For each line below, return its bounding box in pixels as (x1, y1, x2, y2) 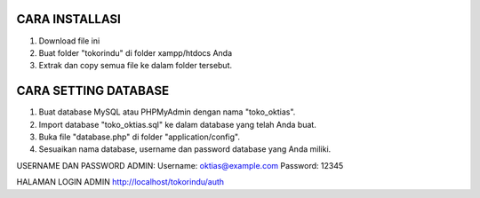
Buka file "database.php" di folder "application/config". (38, 131, 240, 142)
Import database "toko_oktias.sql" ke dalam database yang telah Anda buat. (38, 119, 317, 130)
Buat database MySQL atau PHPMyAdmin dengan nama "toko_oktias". (38, 107, 296, 117)
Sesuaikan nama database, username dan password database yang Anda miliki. (38, 144, 332, 154)
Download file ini (38, 36, 100, 46)
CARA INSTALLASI (16, 12, 122, 27)
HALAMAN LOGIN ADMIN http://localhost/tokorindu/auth (16, 177, 225, 187)
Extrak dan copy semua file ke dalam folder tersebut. (38, 60, 233, 71)
